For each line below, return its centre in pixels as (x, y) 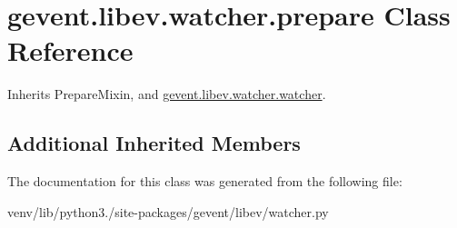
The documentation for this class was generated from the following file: (205, 181)
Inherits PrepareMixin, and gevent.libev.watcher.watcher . (167, 94)
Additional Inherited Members (154, 143)
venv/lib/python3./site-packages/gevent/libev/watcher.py (168, 211)
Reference (70, 50)
